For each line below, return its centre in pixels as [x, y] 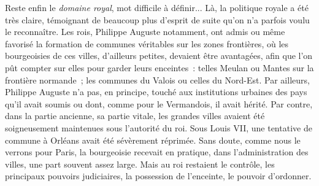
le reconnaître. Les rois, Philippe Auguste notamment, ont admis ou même [145, 32]
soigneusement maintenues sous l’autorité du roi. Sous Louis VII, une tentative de [159, 127]
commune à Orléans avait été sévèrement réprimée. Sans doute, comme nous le [153, 140]
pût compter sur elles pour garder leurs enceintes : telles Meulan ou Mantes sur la [159, 67]
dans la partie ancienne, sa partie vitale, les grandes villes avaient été [135, 116]
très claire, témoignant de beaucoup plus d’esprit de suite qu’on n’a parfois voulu [157, 19]
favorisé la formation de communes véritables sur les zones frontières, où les [147, 43]
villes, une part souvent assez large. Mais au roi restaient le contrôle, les [140, 164]
